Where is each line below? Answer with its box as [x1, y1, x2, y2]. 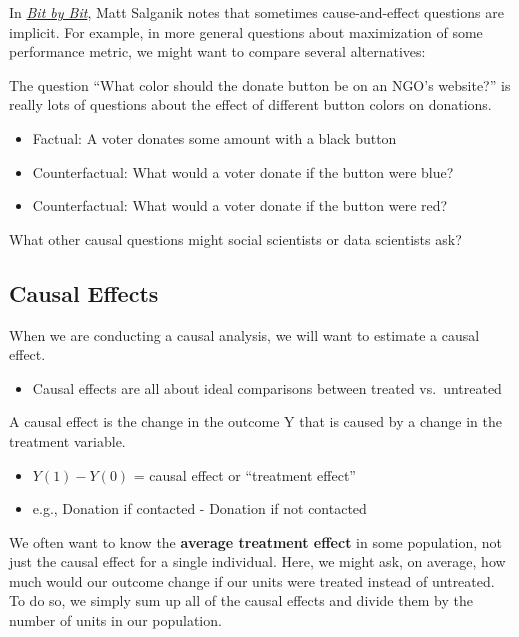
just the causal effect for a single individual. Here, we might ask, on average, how [9, 551, 506, 572]
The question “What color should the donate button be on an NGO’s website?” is [9, 74, 511, 95]
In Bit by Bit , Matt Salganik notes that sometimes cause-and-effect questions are [9, 2, 504, 22]
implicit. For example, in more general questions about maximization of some [9, 21, 483, 42]
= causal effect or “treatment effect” [133, 464, 356, 485]
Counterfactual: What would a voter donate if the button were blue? [32, 161, 454, 182]
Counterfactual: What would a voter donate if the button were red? [32, 195, 448, 216]
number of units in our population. [9, 610, 222, 631]
